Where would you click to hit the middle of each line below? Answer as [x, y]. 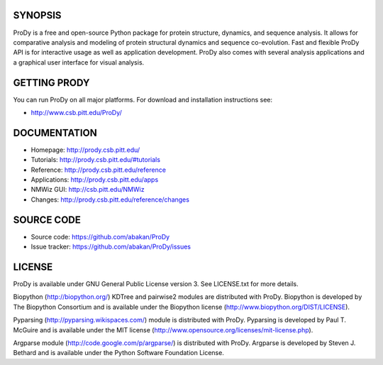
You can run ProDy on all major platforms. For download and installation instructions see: [143, 99]
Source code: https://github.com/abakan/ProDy [100, 236]
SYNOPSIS [37, 15]
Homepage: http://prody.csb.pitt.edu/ [85, 150]
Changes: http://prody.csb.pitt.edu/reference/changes [110, 200]
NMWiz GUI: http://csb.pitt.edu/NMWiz [88, 190]
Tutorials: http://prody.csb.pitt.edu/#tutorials [96, 160]
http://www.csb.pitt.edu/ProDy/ [76, 112]
